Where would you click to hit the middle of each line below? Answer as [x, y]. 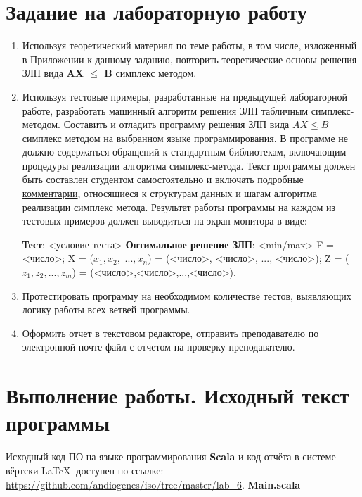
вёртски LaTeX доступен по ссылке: [85, 470]
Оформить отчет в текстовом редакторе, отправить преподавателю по [170, 333]
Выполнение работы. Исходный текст [177, 395]
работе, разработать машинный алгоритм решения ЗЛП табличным [165, 110]
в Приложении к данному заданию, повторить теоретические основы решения [189, 59]
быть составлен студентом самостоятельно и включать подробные [163, 179]
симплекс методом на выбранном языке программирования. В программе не [185, 138]
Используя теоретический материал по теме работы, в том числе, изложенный [189, 45]
